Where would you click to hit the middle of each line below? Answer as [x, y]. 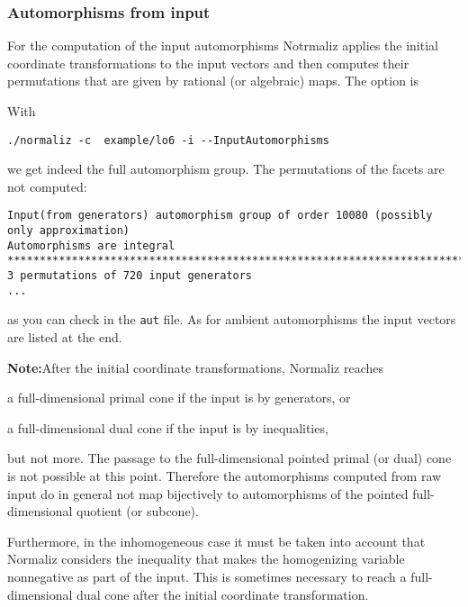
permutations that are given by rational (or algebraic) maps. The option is [213, 81]
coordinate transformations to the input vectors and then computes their [208, 63]
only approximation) [69, 231]
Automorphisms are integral [91, 245]
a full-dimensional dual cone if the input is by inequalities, [168, 427]
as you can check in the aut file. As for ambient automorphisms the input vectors [232, 319]
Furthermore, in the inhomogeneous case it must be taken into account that [216, 541]
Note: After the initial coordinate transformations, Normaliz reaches [196, 367]
